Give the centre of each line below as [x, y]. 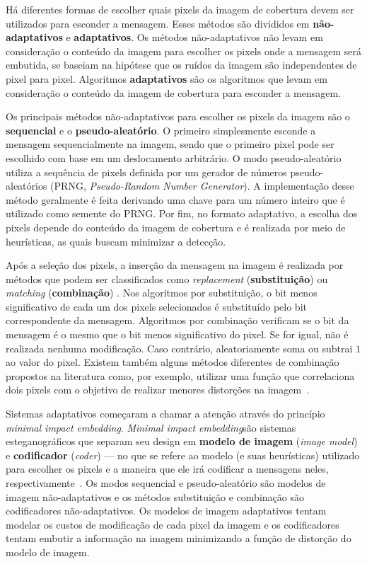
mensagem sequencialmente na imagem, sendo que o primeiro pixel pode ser [170, 144]
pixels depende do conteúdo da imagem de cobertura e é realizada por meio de [176, 227]
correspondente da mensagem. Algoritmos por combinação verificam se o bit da [177, 320]
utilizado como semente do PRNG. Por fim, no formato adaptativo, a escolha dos [182, 213]
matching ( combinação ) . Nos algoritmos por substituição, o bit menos [162, 293]
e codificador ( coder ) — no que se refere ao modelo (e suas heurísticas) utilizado [183, 455]
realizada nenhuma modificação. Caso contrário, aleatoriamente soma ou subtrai [179, 348]
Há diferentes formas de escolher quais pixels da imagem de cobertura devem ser [180, 9]
